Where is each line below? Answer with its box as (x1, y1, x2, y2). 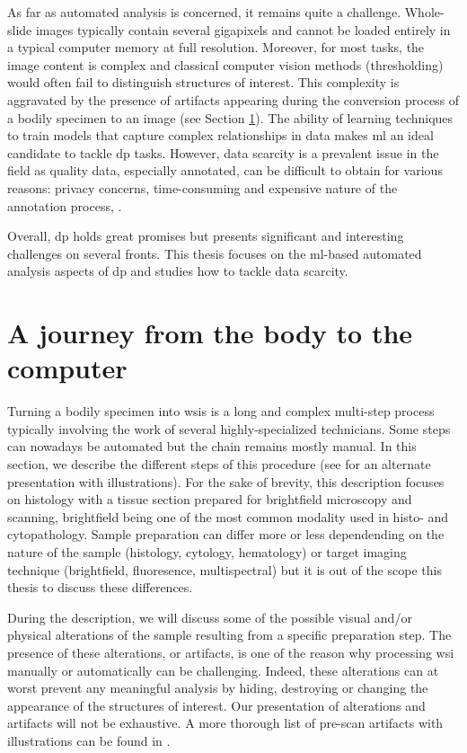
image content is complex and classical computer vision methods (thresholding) (7, 55, 444, 74)
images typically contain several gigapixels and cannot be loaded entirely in (35, 20, 451, 39)
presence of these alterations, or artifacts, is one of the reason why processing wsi (7, 642, 454, 661)
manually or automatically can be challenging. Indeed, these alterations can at (7, 660, 439, 679)
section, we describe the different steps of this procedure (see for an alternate (7, 455, 431, 473)
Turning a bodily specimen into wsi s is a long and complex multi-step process (7, 402, 435, 421)
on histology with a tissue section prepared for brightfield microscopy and (7, 490, 412, 509)
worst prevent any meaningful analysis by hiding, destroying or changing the (7, 678, 428, 697)
